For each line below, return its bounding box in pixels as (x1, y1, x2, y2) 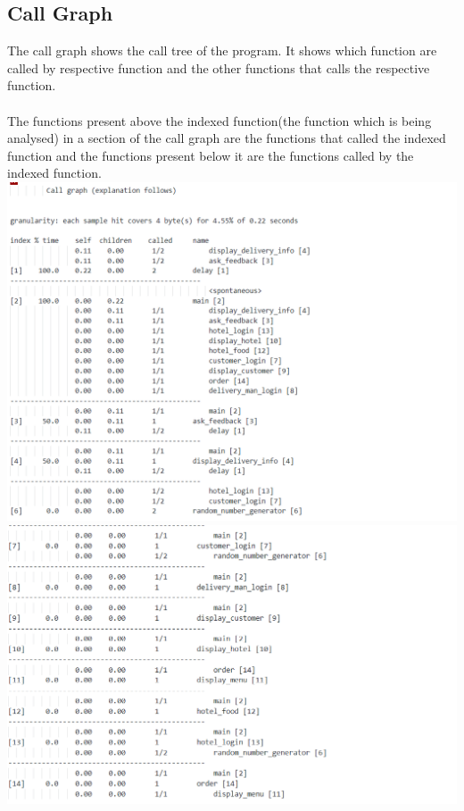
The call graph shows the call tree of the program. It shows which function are (7, 41, 437, 60)
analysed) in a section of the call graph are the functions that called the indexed (7, 129, 446, 147)
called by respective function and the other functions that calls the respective (7, 58, 430, 77)
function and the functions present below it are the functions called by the (7, 146, 414, 164)
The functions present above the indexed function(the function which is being (7, 111, 432, 130)
